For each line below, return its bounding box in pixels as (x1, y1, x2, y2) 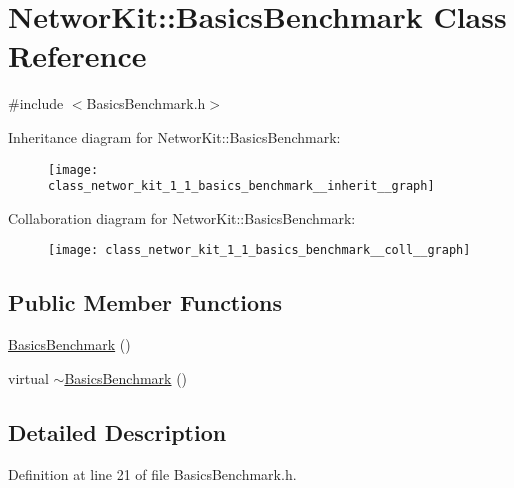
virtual (8, 367, 49, 388)
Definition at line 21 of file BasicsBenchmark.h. (8, 463, 297, 484)
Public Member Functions (8, 287, 282, 318)
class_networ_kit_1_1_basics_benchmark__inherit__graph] (48, 179, 435, 194)
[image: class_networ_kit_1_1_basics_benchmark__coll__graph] (48, 243, 471, 258)
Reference (8, 35, 147, 76)
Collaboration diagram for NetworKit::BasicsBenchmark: (8, 207, 356, 228)
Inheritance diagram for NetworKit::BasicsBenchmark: (8, 126, 341, 147)
